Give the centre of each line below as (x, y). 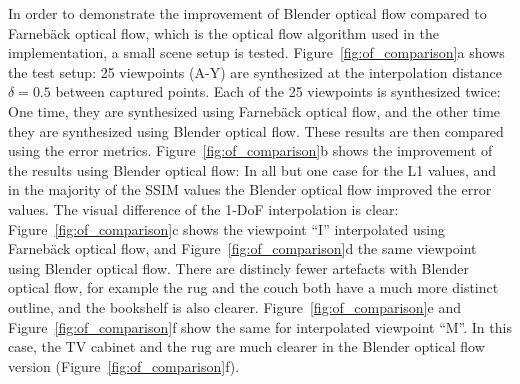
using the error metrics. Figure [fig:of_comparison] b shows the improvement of (250, 150)
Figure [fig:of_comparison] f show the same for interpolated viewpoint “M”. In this (260, 326)
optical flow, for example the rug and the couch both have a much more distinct (253, 287)
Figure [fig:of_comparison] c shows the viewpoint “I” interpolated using (226, 228)
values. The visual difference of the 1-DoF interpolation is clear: (203, 208)
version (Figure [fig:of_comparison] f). (124, 365)
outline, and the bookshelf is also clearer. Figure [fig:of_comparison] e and (234, 306)
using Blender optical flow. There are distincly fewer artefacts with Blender (238, 267)
